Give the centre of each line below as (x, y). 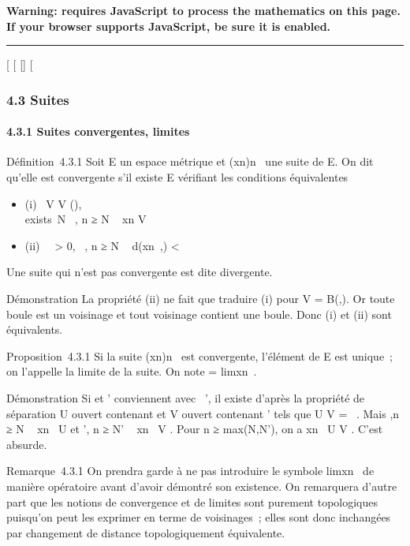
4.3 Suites (38, 99)
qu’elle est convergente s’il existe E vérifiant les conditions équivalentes (177, 177)
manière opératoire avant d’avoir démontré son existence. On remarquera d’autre (202, 486)
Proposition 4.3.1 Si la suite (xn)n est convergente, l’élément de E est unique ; (199, 355)
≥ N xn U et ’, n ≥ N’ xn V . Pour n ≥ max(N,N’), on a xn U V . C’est (195, 429)
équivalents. (35, 329)
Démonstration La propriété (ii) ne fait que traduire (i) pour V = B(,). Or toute (201, 298)
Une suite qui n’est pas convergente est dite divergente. (140, 272)
